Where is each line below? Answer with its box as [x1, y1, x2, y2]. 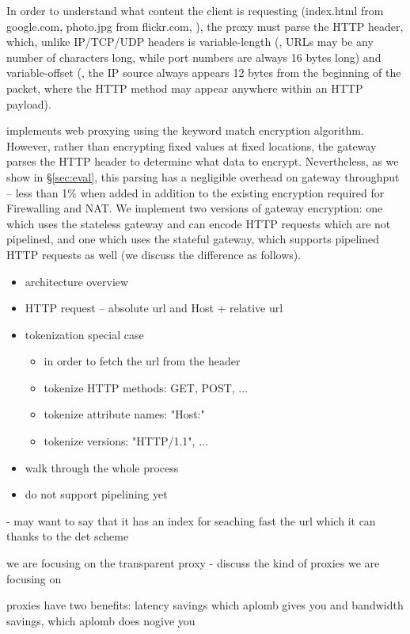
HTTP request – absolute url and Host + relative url [25, 300, 283, 316]
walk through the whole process [25, 459, 179, 475]
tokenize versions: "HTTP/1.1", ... [44, 433, 208, 449]
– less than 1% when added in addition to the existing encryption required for [6, 184, 385, 201]
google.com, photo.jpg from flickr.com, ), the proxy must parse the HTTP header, [6, 17, 404, 34]
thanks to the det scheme [6, 528, 129, 544]
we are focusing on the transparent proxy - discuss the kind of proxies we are [6, 555, 380, 571]
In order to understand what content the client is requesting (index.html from [6, 2, 384, 18]
